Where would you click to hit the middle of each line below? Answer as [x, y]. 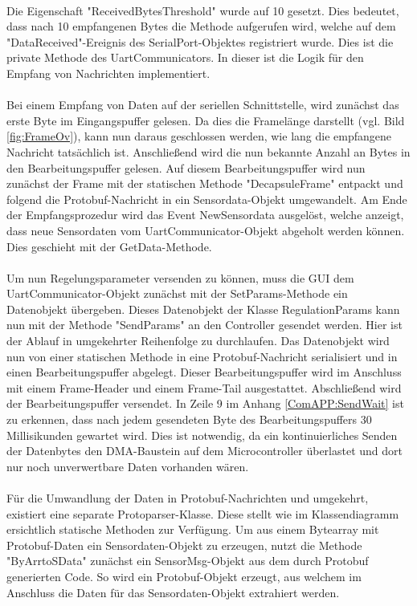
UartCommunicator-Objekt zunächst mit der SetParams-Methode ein [177, 293]
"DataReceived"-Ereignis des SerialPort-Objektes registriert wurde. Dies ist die [200, 41]
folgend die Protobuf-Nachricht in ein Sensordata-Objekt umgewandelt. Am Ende [207, 199]
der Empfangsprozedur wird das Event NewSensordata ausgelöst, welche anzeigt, [205, 215]
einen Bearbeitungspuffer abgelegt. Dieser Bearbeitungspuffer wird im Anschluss [204, 372]
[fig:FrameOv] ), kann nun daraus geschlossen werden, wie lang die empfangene [199, 136]
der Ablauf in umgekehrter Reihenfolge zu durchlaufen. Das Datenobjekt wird [198, 341]
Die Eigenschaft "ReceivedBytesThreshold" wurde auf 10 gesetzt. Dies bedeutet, [203, 10]
